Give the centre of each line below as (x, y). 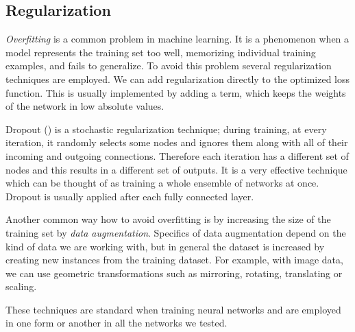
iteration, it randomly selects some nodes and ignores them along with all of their (177, 142)
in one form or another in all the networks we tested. (117, 323)
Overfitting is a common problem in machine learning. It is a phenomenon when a (177, 39)
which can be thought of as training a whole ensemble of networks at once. (162, 183)
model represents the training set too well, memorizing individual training (161, 52)
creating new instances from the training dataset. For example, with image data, (174, 260)
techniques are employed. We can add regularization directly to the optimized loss (178, 79)
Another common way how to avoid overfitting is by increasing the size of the (168, 219)
